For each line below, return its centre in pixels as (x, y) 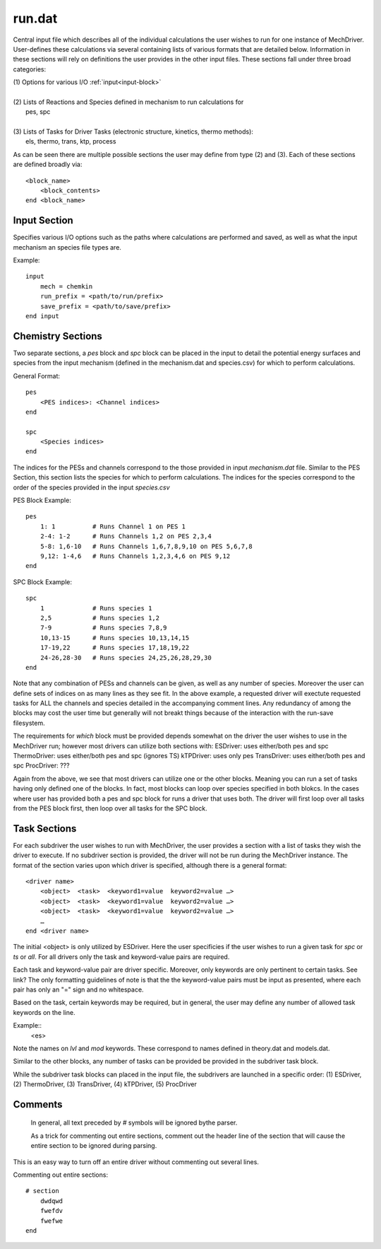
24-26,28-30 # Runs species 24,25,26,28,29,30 (126, 657)
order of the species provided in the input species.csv (91, 487)
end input (42, 316)
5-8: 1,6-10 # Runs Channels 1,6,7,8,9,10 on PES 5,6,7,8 (146, 546)
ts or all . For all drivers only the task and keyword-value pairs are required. (121, 957)
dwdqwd (52, 1201)
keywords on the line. (44, 1012)
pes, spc (38, 112)
